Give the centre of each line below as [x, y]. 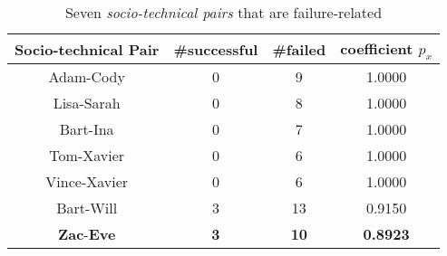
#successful [216, 49]
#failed [299, 49]
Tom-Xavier [87, 156]
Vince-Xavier [87, 182]
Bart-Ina [87, 129]
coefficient [377, 48]
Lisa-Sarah [87, 103]
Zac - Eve [87, 234]
